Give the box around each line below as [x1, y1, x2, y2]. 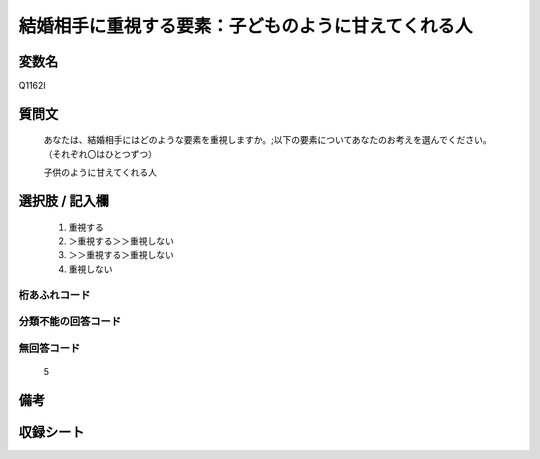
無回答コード [18, 341, 81, 355]
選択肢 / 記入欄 [18, 193, 110, 210]
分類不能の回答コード [18, 315, 122, 329]
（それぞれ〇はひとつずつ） [43, 148, 158, 160]
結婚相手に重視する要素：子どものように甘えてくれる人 [18, 15, 473, 37]
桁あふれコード [18, 288, 91, 302]
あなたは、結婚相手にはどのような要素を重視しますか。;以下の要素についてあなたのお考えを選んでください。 [43, 134, 492, 146]
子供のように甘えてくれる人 [43, 166, 157, 179]
